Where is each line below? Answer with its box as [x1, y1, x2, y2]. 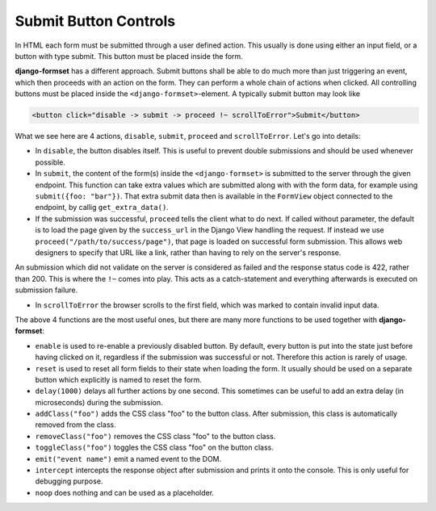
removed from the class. [35, 420, 116, 429]
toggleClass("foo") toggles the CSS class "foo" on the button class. [35, 442, 275, 452]
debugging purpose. [35, 476, 103, 486]
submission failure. [15, 285, 78, 295]
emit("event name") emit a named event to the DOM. [35, 454, 222, 463]
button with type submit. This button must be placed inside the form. [15, 51, 244, 61]
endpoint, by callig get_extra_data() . [35, 203, 169, 212]
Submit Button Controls [15, 12, 176, 30]
